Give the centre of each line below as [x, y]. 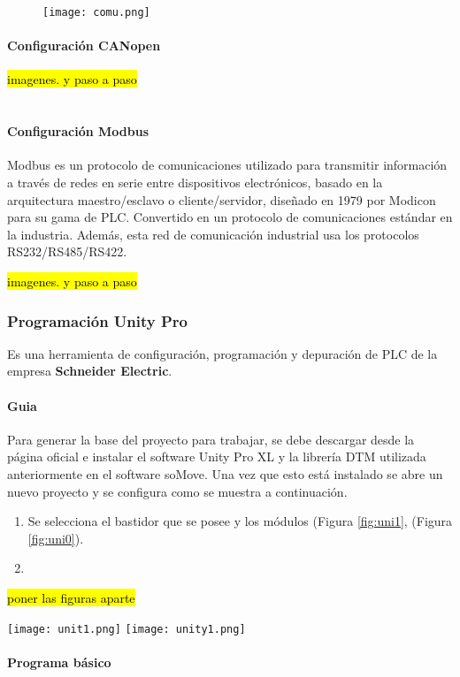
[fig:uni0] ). [56, 538]
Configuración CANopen [84, 46]
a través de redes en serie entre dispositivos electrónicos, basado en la [195, 183]
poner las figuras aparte [71, 597]
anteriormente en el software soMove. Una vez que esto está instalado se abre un [225, 473]
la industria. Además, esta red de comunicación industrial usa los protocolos [213, 234]
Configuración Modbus [78, 131]
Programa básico [59, 662]
